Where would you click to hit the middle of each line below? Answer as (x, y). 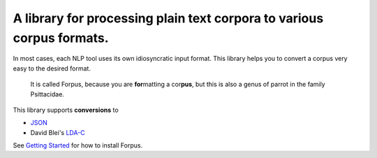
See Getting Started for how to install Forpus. (78, 145)
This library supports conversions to (66, 110)
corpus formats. (61, 38)
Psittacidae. (47, 94)
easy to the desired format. (52, 68)
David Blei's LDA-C (58, 132)
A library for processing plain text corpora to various (168, 18)
